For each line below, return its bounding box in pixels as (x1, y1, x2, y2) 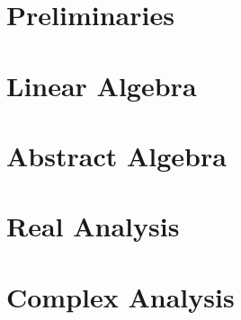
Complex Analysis (6, 278, 235, 315)
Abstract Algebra (6, 137, 227, 173)
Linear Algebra (6, 67, 197, 103)
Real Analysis (6, 208, 180, 244)
